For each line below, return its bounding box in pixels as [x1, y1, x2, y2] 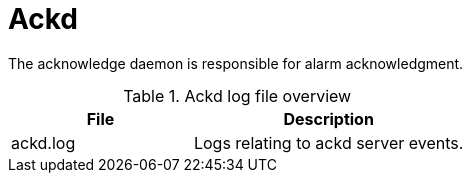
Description [283, 108, 374, 129]
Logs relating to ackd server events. [193, 132, 464, 153]
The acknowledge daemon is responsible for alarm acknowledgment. [8, 54, 464, 72]
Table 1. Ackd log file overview [123, 85, 352, 106]
